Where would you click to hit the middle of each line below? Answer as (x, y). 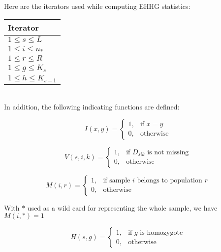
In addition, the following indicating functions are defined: (92, 107)
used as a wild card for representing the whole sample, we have (122, 207)
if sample (117, 181)
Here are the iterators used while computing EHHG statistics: (97, 6)
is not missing (168, 152)
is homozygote (161, 233)
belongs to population (170, 181)
